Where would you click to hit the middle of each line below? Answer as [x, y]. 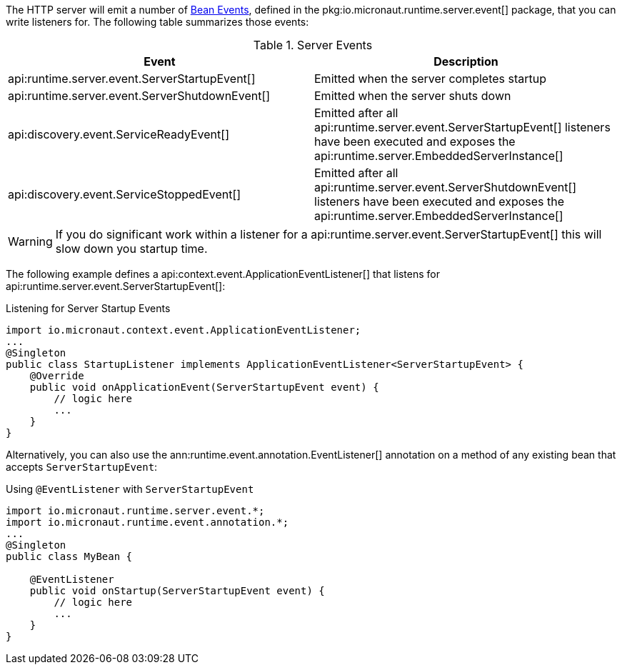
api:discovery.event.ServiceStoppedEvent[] [125, 194]
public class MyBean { [69, 556]
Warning [30, 241]
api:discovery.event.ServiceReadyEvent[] [119, 134]
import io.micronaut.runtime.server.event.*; [135, 511]
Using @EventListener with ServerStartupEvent [130, 489]
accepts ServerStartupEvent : [82, 467]
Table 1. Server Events [313, 45]
